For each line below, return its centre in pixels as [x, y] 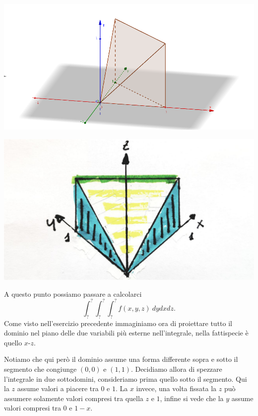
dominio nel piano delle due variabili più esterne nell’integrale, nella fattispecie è [126, 333]
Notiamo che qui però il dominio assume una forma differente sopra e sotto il [121, 359]
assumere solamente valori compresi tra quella [74, 398]
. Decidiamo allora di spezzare [176, 369]
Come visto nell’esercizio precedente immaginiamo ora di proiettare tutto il [118, 323]
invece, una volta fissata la [176, 388]
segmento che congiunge [40, 369]
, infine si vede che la [192, 398]
